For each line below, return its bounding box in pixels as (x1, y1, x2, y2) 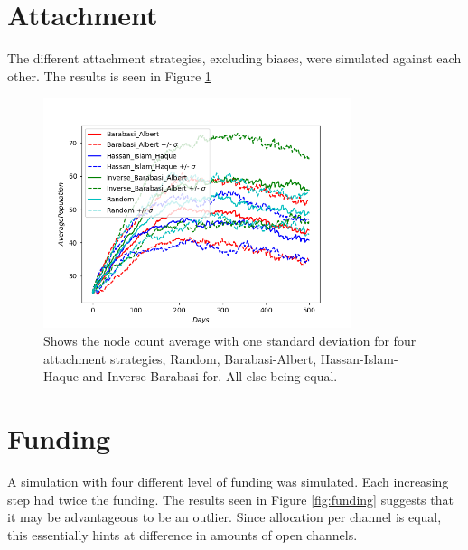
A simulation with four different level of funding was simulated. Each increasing (7, 471, 449, 490)
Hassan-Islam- (320, 349, 398, 368)
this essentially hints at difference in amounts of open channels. (7, 525, 358, 544)
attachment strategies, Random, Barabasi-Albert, (43, 349, 317, 368)
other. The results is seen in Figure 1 (7, 66, 211, 85)
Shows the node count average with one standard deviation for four (43, 331, 417, 350)
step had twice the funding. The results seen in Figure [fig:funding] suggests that (7, 489, 454, 508)
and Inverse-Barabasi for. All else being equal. (82, 367, 338, 386)
